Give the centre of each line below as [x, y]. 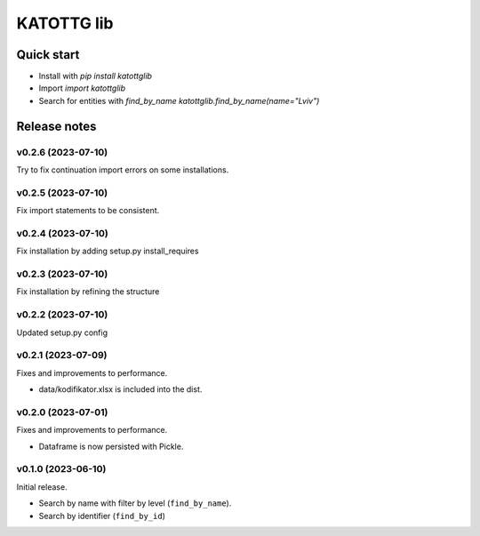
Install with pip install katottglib [96, 76]
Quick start [48, 55]
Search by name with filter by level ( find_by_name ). [135, 503]
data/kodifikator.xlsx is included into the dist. [120, 389]
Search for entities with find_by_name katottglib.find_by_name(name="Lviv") [179, 100]
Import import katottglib [82, 88]
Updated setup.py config [62, 332]
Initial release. [42, 487]
